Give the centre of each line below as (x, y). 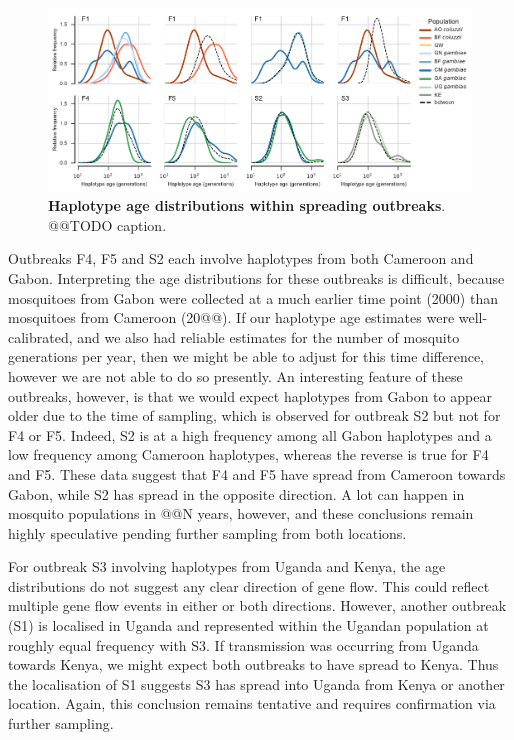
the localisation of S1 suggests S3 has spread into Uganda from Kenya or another (256, 683)
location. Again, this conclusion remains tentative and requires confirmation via (252, 703)
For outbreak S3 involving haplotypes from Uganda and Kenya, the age (227, 566)
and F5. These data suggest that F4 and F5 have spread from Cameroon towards (257, 473)
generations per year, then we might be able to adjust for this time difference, (246, 356)
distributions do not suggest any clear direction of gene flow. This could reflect (249, 585)
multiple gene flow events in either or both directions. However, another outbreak (257, 605)
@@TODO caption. (107, 224)
